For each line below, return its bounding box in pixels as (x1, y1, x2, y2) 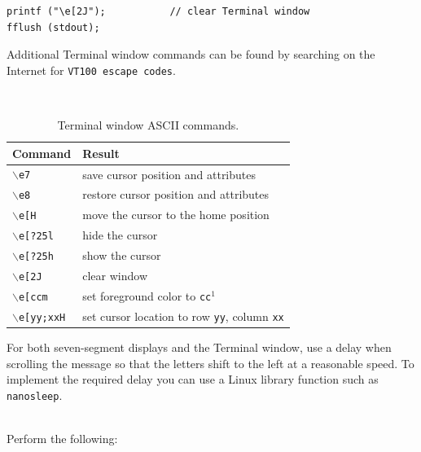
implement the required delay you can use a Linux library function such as (7, 371, 379, 388)
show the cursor (82, 247, 161, 264)
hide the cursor (82, 226, 158, 244)
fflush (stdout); (7, 21, 100, 33)
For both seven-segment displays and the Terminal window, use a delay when (7, 338, 392, 355)
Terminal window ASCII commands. (57, 116, 239, 134)
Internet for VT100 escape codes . (7, 61, 176, 78)
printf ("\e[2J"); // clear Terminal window (7, 6, 310, 17)
